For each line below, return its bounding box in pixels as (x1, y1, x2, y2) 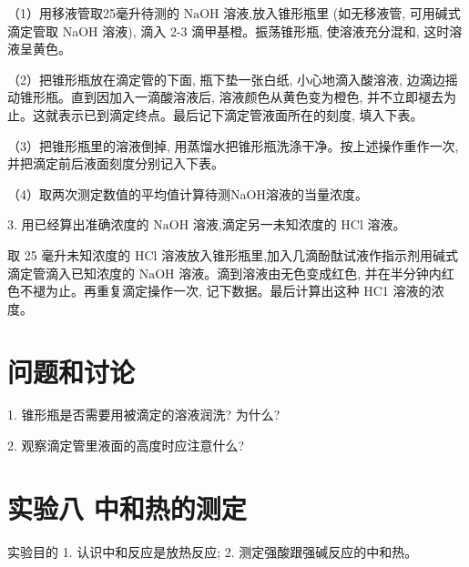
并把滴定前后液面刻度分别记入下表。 (7, 154, 224, 173)
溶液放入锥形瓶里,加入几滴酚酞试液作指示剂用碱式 (161, 245, 459, 264)
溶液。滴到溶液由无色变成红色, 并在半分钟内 (178, 263, 442, 282)
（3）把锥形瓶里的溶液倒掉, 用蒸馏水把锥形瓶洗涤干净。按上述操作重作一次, (7, 136, 459, 155)
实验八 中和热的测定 (7, 489, 247, 526)
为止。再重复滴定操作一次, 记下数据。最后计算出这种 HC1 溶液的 (45, 281, 432, 300)
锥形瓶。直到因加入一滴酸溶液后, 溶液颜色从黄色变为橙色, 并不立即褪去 (19, 87, 444, 106)
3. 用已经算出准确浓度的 (7, 215, 149, 234)
